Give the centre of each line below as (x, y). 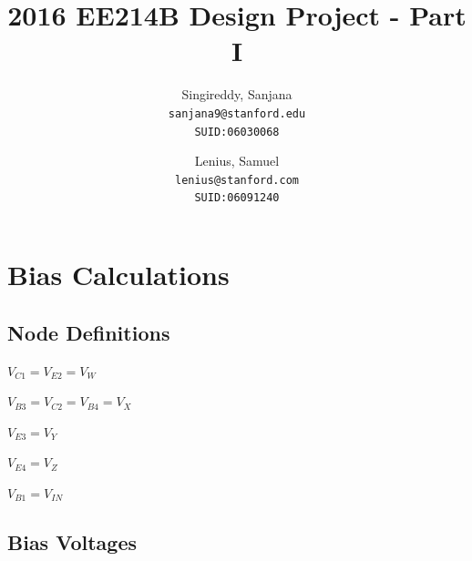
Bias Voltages (72, 541)
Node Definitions (89, 332)
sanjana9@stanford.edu (237, 113)
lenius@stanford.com (237, 180)
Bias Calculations (118, 275)
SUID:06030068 (237, 132)
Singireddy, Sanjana (237, 94)
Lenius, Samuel (237, 161)
